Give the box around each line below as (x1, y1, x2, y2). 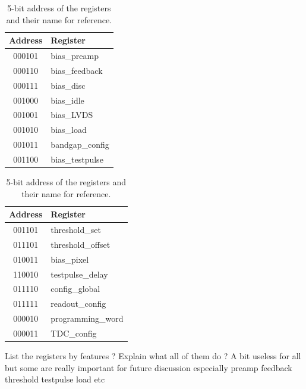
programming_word (51, 312, 124, 325)
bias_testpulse (51, 153, 103, 165)
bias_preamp (51, 49, 99, 62)
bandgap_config (51, 138, 109, 151)
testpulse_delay (51, 267, 108, 280)
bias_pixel (51, 253, 89, 265)
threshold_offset (51, 238, 111, 250)
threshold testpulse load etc (5, 373, 105, 385)
